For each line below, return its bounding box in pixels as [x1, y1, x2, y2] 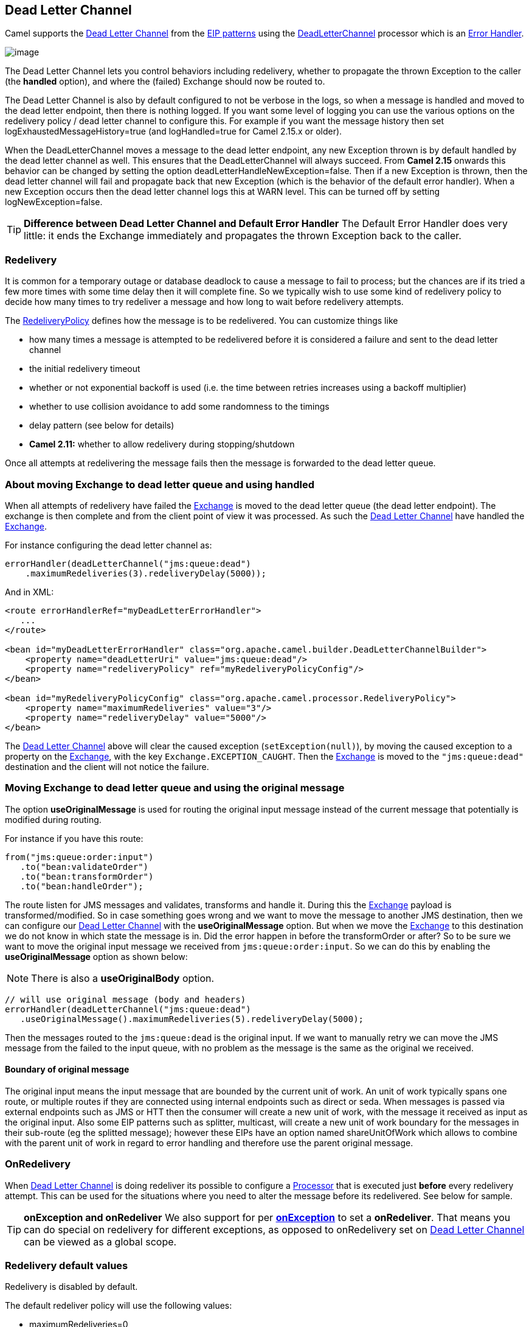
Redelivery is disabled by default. [5, 1281, 138, 1292]
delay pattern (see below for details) [29, 420, 174, 431]
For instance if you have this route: [5, 833, 143, 844]
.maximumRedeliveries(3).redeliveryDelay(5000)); [25, 568, 266, 578]
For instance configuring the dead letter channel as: [5, 539, 212, 550]
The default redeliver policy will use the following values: [5, 1300, 232, 1311]
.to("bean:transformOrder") [20, 871, 154, 881]
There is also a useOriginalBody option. [31, 972, 215, 984]
